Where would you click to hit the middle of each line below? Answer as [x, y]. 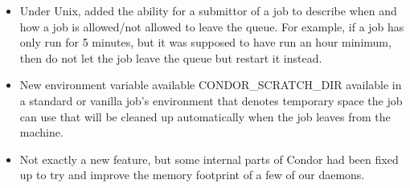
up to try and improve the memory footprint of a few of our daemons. [192, 175]
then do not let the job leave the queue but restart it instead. [171, 57]
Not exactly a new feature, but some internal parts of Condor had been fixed [209, 159]
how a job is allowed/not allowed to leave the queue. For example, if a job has [212, 26]
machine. [41, 132]
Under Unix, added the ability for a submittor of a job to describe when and [208, 10]
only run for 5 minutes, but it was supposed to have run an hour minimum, [205, 42]
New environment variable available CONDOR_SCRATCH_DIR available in [211, 85]
